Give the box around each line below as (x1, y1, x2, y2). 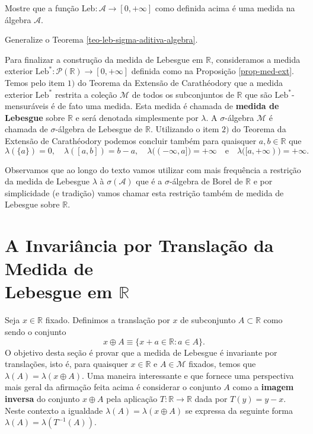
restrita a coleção (55, 88, 117, 100)
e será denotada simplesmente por (75, 111, 199, 123)
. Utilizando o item (150, 123, 219, 135)
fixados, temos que (189, 358, 256, 370)
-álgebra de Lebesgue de (55, 123, 143, 135)
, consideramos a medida (210, 53, 301, 65)
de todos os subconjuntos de (132, 88, 234, 100)
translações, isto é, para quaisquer (5, 358, 128, 370)
